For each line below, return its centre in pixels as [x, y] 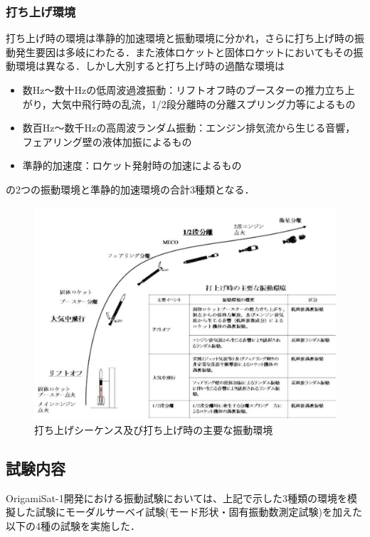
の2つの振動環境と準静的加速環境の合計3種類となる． [130, 189]
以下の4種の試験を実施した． [73, 525]
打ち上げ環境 [41, 11]
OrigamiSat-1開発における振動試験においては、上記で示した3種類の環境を [177, 498]
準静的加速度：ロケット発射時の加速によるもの [132, 165]
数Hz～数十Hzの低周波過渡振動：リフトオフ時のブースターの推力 [174, 90]
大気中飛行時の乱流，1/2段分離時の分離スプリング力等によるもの [203, 103]
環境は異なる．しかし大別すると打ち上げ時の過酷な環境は [150, 66]
